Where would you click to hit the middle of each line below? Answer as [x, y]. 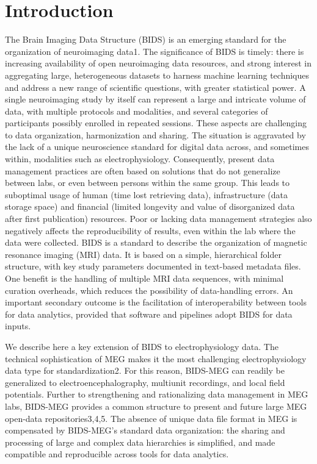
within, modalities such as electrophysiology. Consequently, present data [140, 159]
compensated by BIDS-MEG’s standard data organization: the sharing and [145, 430]
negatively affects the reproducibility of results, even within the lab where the [150, 230]
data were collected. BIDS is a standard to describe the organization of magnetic [156, 242]
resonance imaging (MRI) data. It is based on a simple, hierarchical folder [143, 254]
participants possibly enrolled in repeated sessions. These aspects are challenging [156, 123]
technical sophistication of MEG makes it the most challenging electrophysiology [156, 358]
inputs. [18, 326]
